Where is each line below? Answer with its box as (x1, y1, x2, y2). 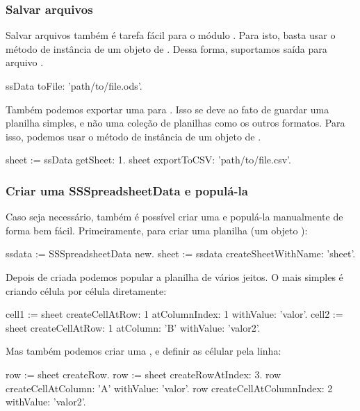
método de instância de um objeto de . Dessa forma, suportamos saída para (6, 41, 327, 56)
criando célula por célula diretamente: (6, 283, 167, 298)
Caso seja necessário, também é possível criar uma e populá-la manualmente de (6, 209, 343, 224)
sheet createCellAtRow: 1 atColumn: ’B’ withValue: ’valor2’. (6, 320, 261, 335)
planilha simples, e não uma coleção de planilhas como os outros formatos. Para (6, 115, 345, 130)
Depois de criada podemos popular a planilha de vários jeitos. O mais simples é (6, 269, 343, 284)
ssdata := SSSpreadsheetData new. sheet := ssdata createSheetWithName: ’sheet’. (6, 246, 356, 261)
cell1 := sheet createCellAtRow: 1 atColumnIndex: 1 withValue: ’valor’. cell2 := (6, 307, 343, 321)
